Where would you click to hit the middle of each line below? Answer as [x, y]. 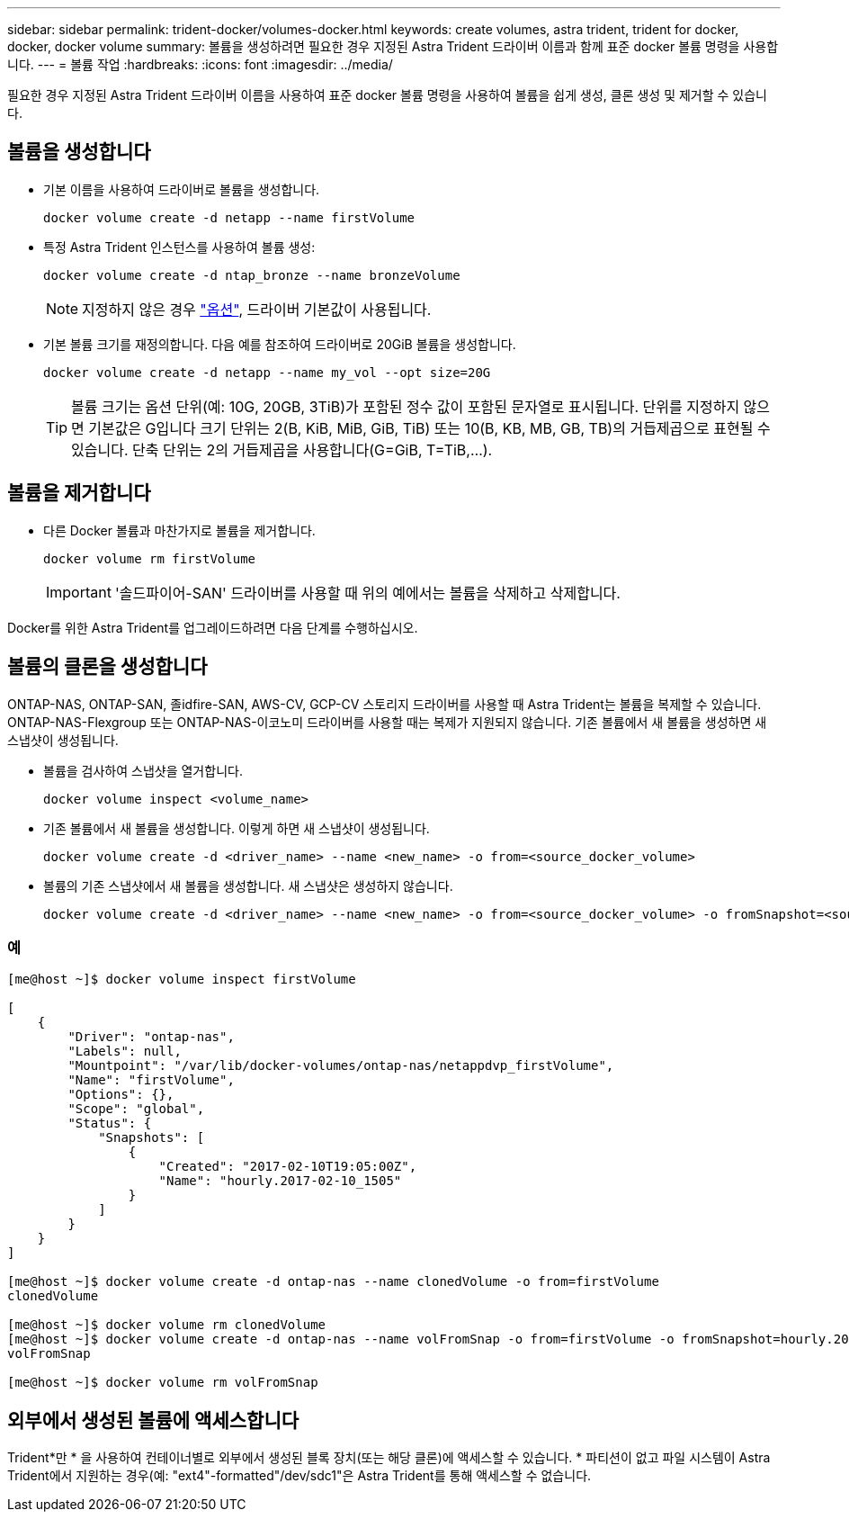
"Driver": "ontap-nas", [151, 1037]
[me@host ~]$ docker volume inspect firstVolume [182, 980]
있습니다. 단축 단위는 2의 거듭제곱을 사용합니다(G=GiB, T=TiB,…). [282, 449]
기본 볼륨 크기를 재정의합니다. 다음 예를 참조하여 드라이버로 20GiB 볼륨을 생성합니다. [280, 344]
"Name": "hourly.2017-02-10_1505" [280, 1181]
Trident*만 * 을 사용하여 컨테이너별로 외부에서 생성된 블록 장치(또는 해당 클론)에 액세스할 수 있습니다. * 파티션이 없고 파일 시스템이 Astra [389, 1458]
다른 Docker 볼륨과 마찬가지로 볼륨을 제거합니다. [179, 530]
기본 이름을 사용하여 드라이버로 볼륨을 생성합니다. [182, 189]
